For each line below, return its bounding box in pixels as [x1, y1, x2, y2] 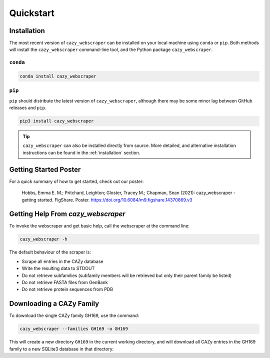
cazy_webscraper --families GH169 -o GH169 [19, 326, 128, 332]
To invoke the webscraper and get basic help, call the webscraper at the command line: [9, 223, 190, 229]
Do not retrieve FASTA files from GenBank [21, 279, 108, 285]
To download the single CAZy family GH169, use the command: [9, 312, 139, 318]
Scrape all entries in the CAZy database [21, 258, 103, 264]
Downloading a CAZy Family [9, 299, 99, 308]
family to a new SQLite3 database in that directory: [9, 345, 114, 352]
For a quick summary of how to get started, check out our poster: [9, 178, 144, 184]
